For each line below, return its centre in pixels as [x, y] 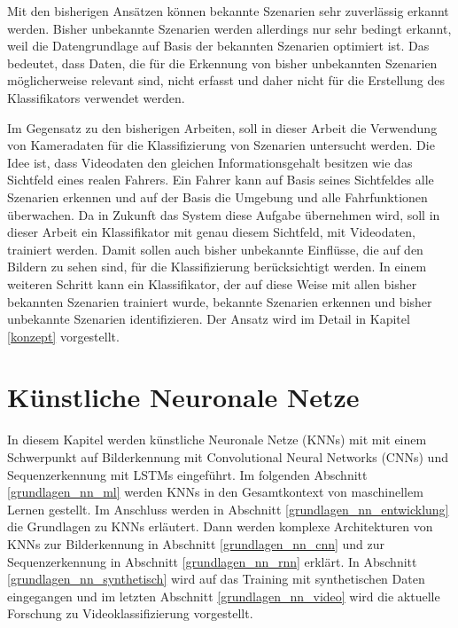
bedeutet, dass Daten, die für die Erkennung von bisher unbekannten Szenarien [222, 63]
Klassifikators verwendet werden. [96, 97]
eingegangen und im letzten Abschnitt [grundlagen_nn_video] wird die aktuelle [224, 596]
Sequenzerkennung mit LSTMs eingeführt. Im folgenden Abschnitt [187, 474]
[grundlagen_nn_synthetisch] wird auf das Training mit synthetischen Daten [216, 579]
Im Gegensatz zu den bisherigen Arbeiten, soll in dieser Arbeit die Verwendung [222, 127]
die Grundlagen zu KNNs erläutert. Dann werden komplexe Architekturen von [220, 526]
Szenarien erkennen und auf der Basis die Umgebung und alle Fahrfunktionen [217, 196]
